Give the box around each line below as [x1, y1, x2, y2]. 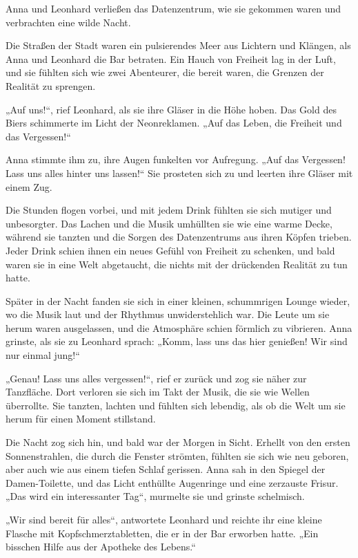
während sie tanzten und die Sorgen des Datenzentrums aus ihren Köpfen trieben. [6, 230, 352, 244]
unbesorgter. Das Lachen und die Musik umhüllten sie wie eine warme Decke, [6, 216, 332, 230]
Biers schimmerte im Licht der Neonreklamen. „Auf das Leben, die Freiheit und [6, 115, 342, 130]
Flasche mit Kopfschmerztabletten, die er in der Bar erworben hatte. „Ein [6, 526, 319, 540]
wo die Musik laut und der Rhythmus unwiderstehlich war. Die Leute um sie [6, 307, 330, 322]
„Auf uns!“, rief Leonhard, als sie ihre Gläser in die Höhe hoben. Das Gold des [6, 102, 337, 116]
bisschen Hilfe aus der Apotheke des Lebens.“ [6, 539, 196, 554]
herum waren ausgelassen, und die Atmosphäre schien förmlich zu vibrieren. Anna [6, 320, 352, 335]
